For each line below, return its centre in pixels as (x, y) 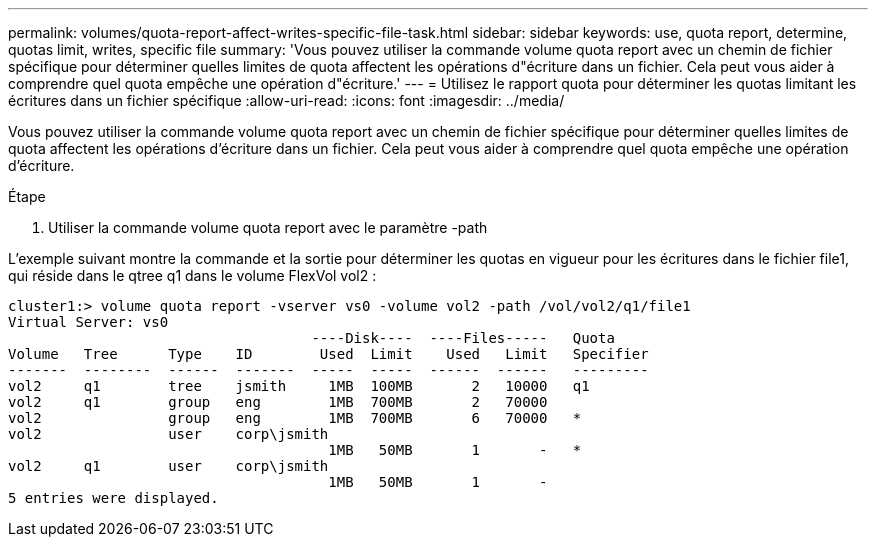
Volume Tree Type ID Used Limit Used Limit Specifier (328, 354)
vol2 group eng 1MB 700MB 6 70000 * (295, 418)
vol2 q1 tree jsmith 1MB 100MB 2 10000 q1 (299, 386)
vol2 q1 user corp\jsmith (168, 466)
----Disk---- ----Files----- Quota (463, 338)
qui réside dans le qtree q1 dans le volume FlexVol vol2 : (192, 275)
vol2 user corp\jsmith (168, 434)
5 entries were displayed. (113, 498)
